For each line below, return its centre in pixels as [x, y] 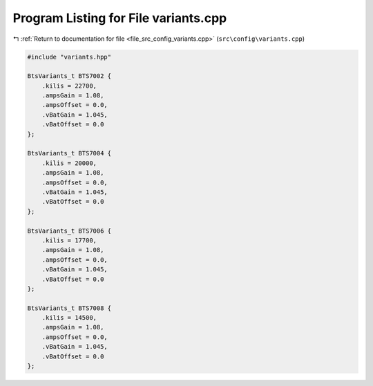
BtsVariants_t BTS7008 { [69, 308]
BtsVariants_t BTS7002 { [69, 76]
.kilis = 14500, [69, 318]
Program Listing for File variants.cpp [120, 18]
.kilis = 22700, [69, 86]
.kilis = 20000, [69, 163]
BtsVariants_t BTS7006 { [69, 231]
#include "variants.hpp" [69, 57]
